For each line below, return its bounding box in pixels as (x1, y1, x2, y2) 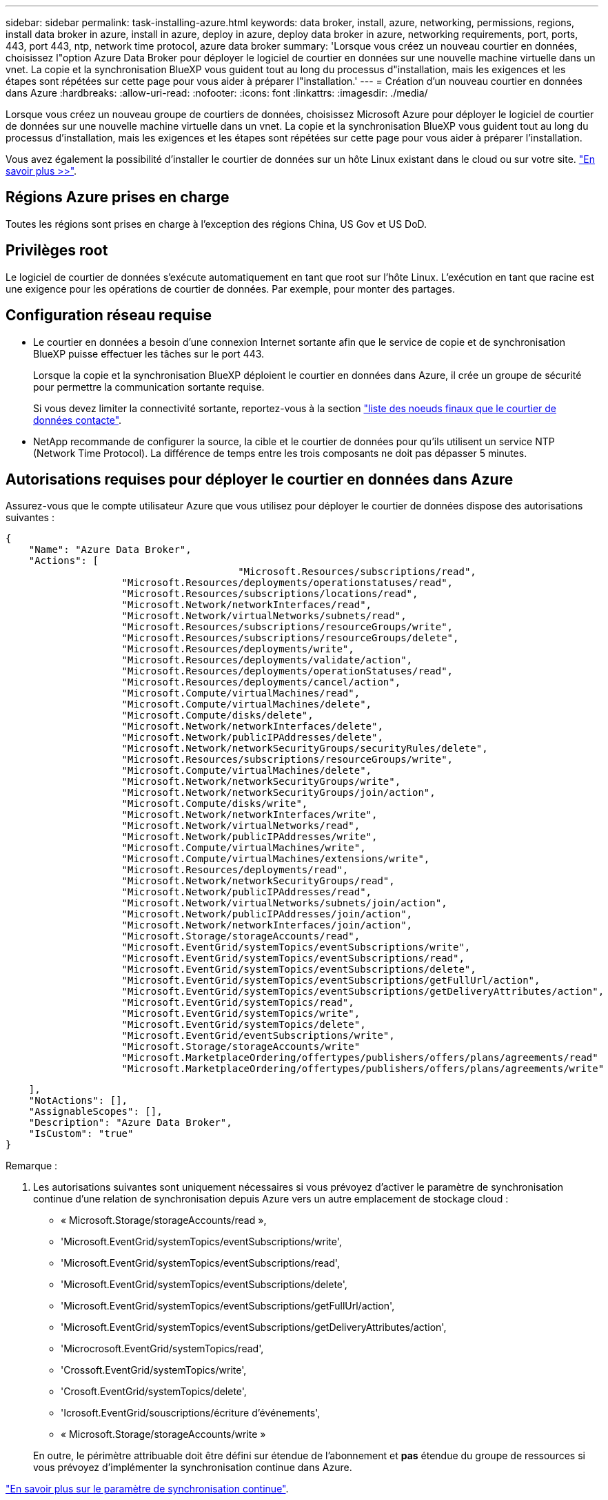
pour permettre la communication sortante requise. (33, 380, 265, 393)
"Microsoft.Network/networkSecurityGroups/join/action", (121, 787, 436, 799)
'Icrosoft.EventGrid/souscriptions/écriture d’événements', (61, 1407, 321, 1419)
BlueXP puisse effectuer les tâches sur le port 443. (33, 347, 265, 360)
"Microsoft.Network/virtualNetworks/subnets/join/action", (121, 897, 447, 909)
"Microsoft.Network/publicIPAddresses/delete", (121, 732, 383, 743)
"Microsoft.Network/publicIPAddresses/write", (121, 831, 378, 843)
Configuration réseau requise (6, 306, 212, 324)
